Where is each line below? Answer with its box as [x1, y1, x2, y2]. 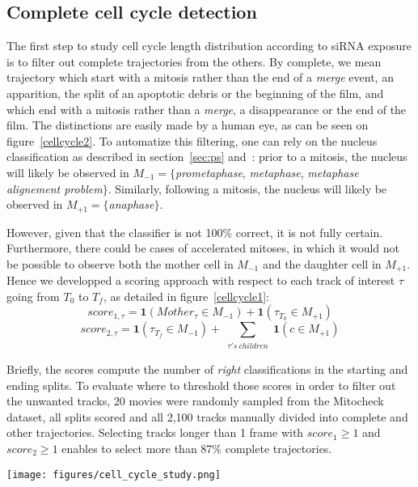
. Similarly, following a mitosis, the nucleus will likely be [108, 180, 387, 197]
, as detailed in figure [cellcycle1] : [103, 287, 269, 304]
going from [6, 287, 60, 304]
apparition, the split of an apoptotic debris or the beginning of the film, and [6, 84, 384, 101]
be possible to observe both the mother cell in [6, 255, 234, 272]
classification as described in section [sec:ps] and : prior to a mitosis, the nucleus [6, 148, 407, 165]
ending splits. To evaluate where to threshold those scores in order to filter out [6, 376, 396, 393]
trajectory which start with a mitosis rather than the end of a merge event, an [6, 69, 394, 86]
